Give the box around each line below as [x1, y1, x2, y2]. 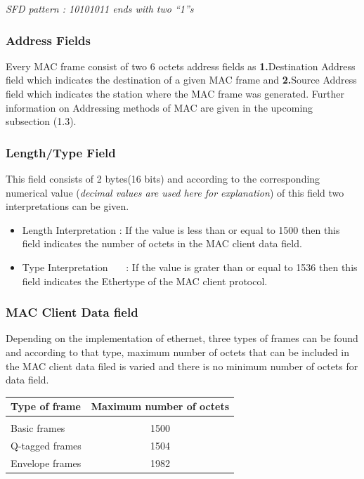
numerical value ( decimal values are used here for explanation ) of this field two [6, 185, 344, 199]
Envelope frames [11, 456, 82, 471]
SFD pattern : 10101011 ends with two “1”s [6, 1, 194, 15]
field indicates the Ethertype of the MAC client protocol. [22, 273, 268, 288]
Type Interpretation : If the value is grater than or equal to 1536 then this [22, 259, 358, 274]
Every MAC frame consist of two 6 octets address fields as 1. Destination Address [6, 58, 356, 73]
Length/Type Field [6, 143, 116, 161]
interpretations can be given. [6, 199, 129, 214]
